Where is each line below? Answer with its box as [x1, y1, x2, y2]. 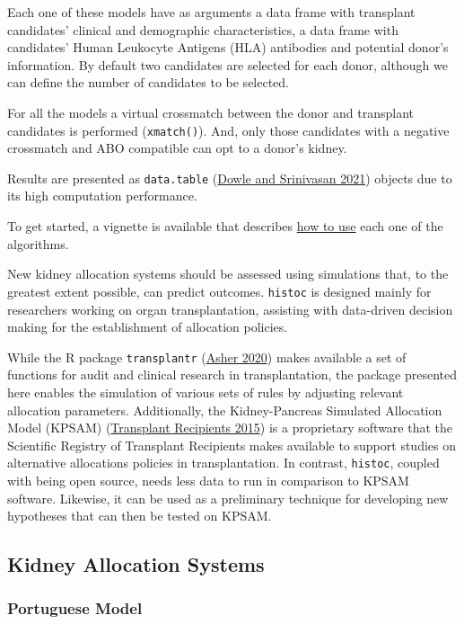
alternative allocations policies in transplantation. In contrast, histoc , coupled [7, 453, 440, 472]
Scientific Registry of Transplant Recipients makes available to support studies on [7, 435, 456, 454]
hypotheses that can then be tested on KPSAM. [7, 506, 272, 525]
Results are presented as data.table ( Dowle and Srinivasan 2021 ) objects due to [7, 168, 452, 187]
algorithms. [7, 234, 69, 253]
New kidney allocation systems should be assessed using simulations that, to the [7, 264, 449, 283]
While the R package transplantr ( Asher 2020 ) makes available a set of [7, 347, 407, 366]
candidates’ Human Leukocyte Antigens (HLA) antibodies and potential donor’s [7, 38, 449, 57]
